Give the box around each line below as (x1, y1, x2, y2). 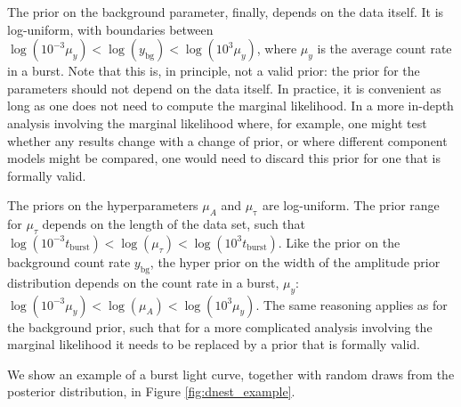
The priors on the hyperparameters (7, 196, 198, 215)
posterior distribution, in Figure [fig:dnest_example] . (7, 382, 295, 401)
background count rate (7, 252, 131, 271)
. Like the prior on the (278, 232, 400, 251)
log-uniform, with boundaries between (7, 20, 214, 38)
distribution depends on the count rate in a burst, (7, 273, 279, 291)
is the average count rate (317, 39, 452, 58)
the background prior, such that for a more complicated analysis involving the (7, 317, 433, 336)
